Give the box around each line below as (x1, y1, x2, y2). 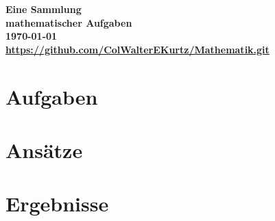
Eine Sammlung (5, 2, 82, 16)
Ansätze (5, 135, 83, 164)
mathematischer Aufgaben (5, 15, 132, 29)
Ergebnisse (5, 190, 109, 218)
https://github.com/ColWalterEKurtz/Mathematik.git (5, 42, 270, 56)
